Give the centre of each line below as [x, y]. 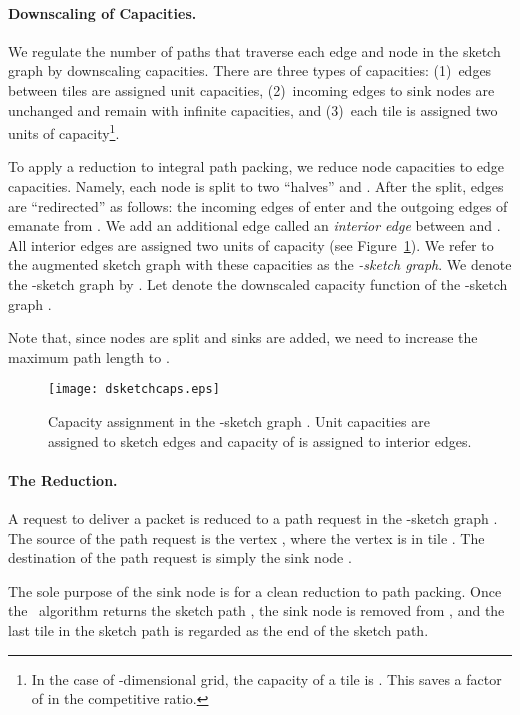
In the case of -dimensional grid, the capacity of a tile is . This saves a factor [266, 678]
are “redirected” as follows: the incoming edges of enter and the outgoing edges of [258, 205]
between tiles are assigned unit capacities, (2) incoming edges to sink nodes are [251, 89]
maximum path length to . [89, 356]
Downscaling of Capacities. [102, 12]
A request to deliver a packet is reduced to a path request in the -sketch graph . [253, 518]
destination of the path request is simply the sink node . [180, 557]
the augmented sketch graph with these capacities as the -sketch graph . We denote [260, 264]
